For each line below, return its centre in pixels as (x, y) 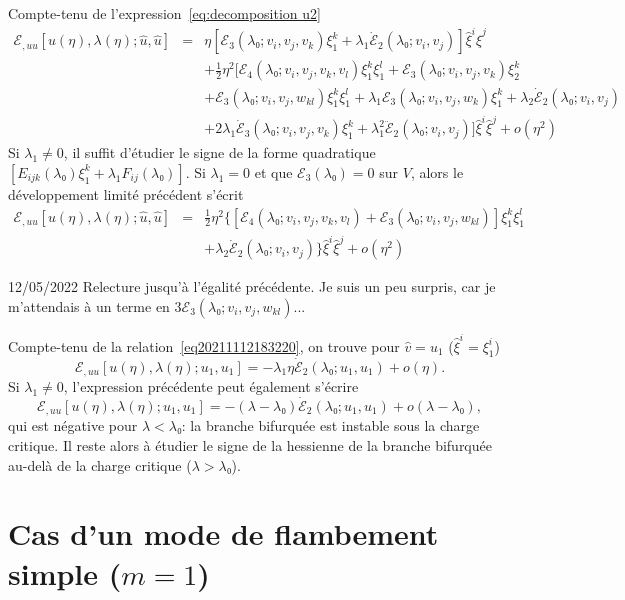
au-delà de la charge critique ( (100, 464)
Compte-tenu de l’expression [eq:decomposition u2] (164, 13)
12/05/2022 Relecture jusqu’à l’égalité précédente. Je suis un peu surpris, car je (252, 286)
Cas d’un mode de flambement (223, 533)
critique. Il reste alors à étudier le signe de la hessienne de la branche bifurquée (250, 444)
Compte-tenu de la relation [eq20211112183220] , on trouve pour (204, 345)
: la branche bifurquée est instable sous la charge (330, 425)
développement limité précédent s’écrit (126, 193)
